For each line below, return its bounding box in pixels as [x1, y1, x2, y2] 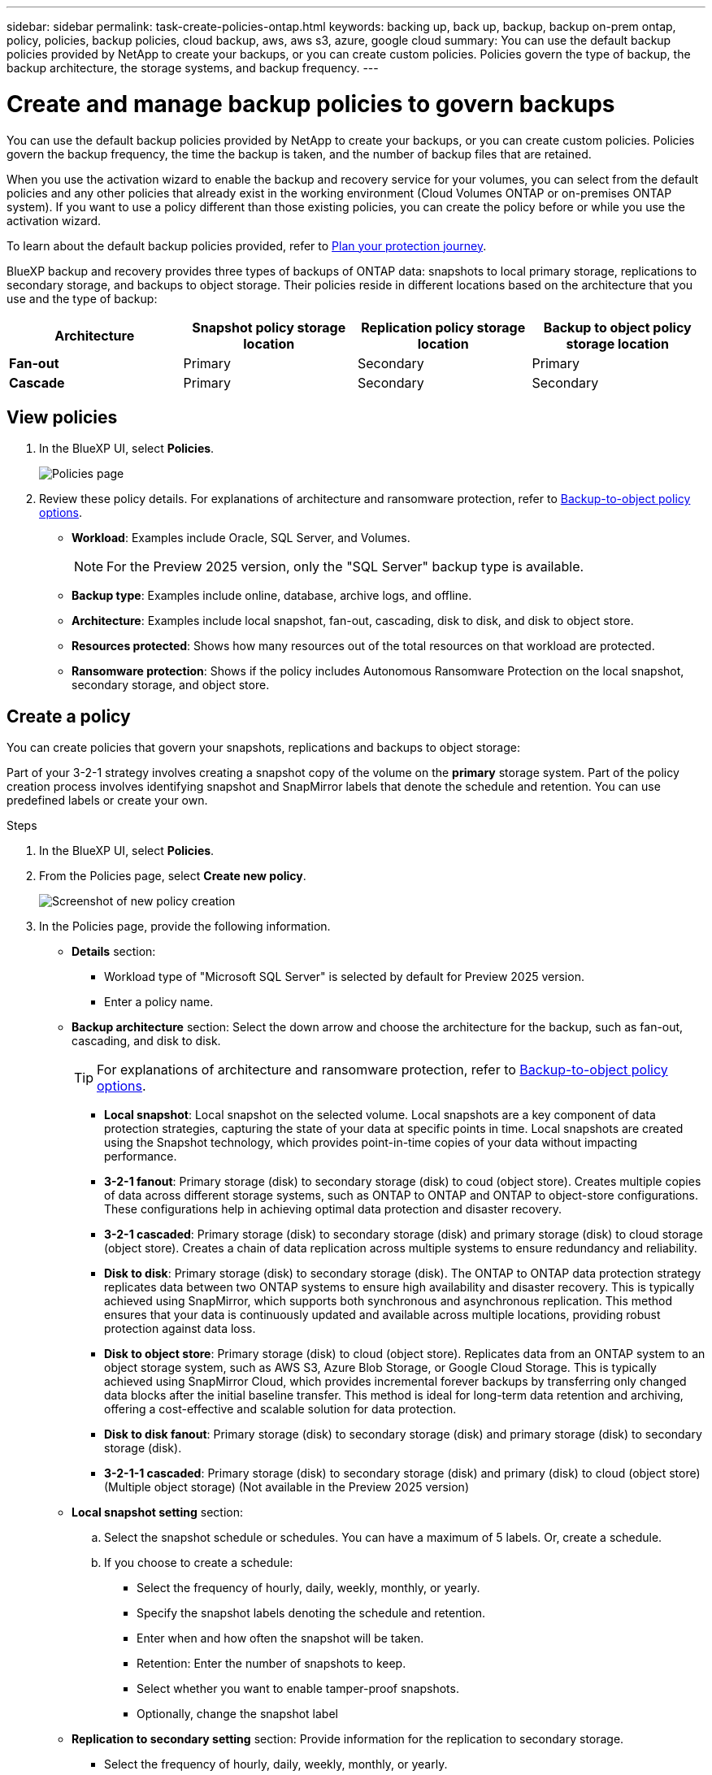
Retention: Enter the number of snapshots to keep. [137, 1656, 406, 1671]
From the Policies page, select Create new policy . [39, 869, 306, 883]
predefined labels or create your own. [7, 793, 208, 808]
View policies [7, 406, 118, 427]
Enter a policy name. [104, 995, 214, 1009]
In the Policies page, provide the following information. [39, 919, 331, 934]
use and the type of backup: [7, 291, 158, 306]
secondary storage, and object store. [72, 678, 270, 692]
